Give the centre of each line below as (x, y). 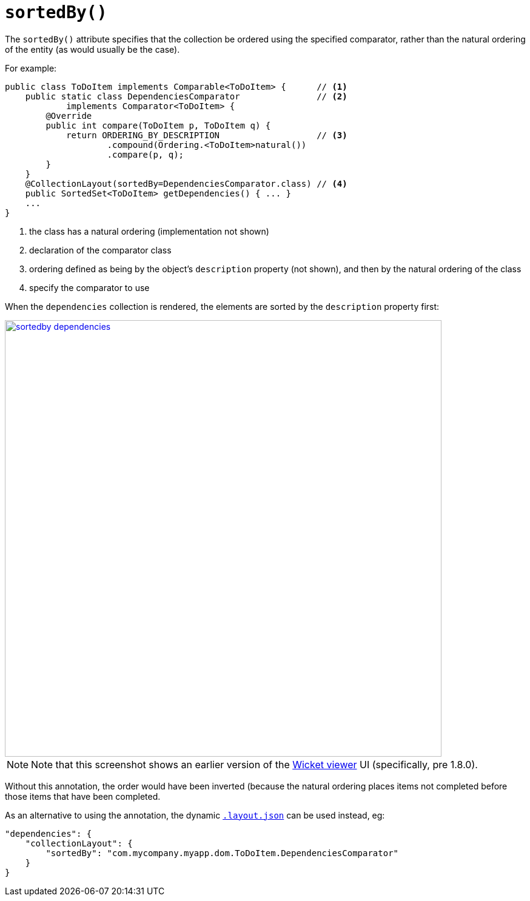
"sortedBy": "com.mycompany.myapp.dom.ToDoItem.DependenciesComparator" (222, 853)
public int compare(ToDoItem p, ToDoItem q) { (158, 125)
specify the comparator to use (89, 287)
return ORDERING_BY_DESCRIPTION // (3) (207, 135)
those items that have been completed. (83, 796)
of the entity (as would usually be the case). (92, 49)
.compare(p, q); (146, 154)
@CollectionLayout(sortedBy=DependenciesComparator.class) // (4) (186, 183)
